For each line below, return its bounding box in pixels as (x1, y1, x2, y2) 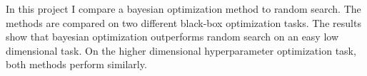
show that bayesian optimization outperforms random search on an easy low (6, 29, 339, 44)
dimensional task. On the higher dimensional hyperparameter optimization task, (6, 43, 356, 58)
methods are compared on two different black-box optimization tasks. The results (6, 15, 361, 30)
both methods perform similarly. (6, 57, 147, 72)
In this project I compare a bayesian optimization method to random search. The (6, 1, 361, 16)
